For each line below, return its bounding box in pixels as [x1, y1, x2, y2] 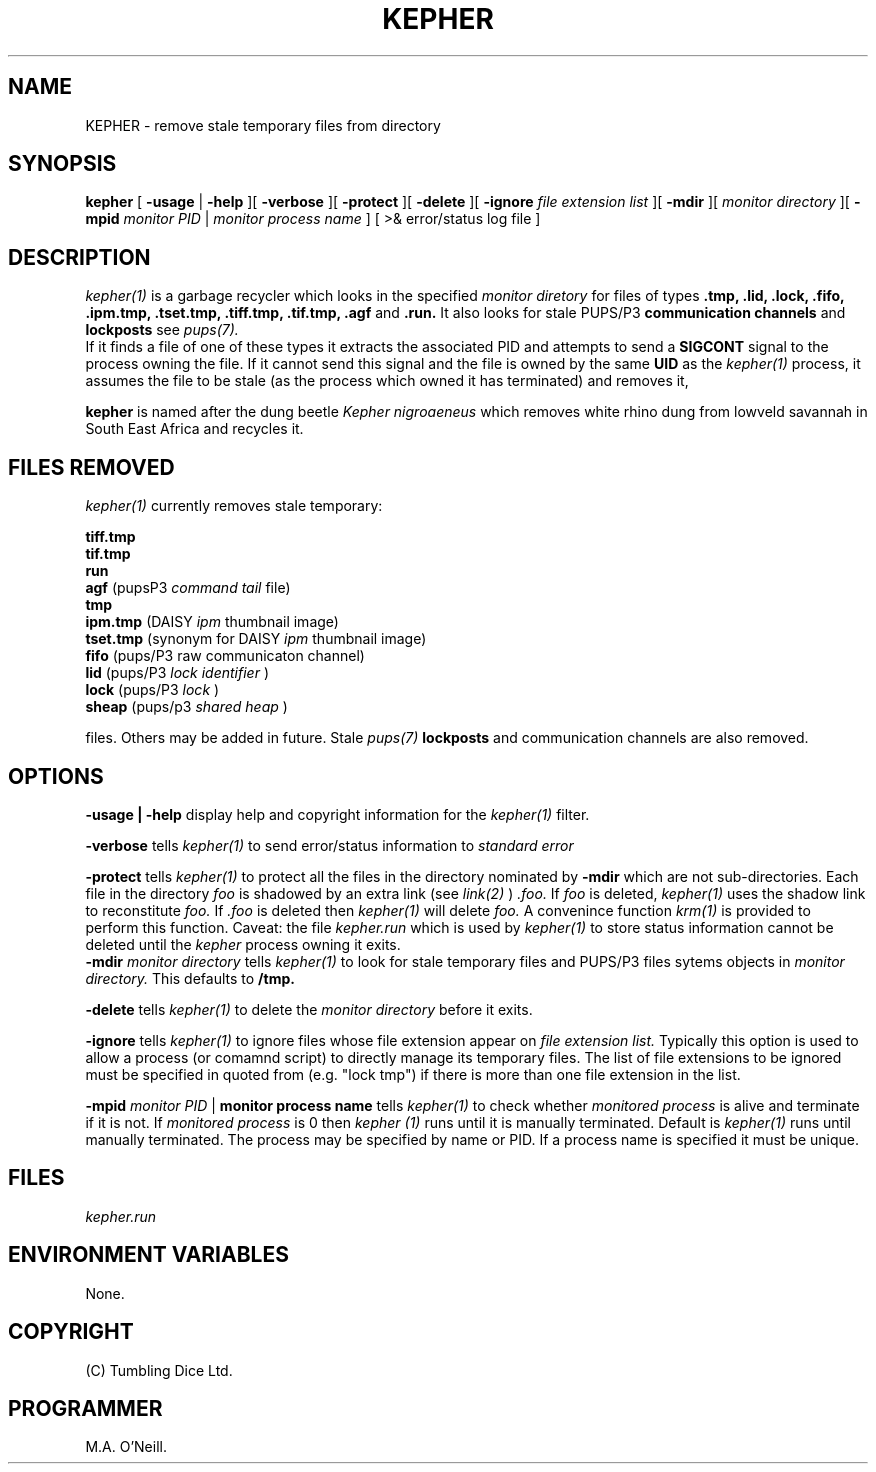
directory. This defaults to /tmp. [85, 969, 295, 987]
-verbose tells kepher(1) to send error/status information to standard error [85, 836, 574, 854]
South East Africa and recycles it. [85, 420, 304, 438]
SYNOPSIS [8, 151, 117, 177]
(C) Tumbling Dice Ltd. [85, 1361, 233, 1379]
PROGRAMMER [8, 1395, 163, 1421]
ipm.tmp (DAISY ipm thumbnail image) [85, 613, 339, 631]
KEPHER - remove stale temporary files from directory [85, 116, 441, 134]
